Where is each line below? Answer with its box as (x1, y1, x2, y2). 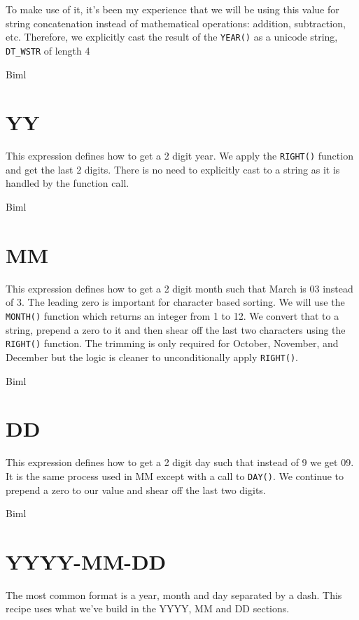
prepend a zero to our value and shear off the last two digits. (6, 482, 266, 497)
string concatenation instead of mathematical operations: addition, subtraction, (6, 15, 346, 30)
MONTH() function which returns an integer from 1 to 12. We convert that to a (6, 308, 339, 323)
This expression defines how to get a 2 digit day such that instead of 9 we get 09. (6, 455, 354, 470)
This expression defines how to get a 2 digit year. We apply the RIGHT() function (6, 148, 353, 163)
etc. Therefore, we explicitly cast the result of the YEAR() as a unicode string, (6, 29, 338, 44)
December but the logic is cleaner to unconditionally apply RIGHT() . (6, 349, 299, 364)
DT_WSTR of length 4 (6, 43, 90, 57)
